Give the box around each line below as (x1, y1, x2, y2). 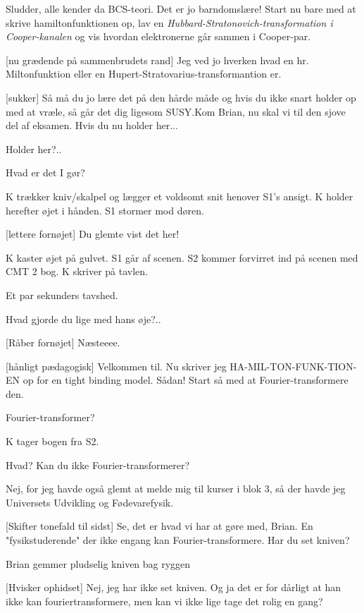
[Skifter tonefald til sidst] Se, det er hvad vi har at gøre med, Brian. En (6, 518, 313, 533)
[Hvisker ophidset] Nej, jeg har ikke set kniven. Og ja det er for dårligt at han (6, 580, 341, 595)
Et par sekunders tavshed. (6, 287, 118, 302)
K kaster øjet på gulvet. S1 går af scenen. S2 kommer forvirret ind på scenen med (6, 250, 358, 265)
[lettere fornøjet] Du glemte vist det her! (6, 226, 180, 241)
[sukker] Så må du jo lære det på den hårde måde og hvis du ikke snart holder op (6, 90, 356, 104)
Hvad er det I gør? (6, 165, 85, 180)
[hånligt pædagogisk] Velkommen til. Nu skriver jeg (6, 358, 227, 373)
